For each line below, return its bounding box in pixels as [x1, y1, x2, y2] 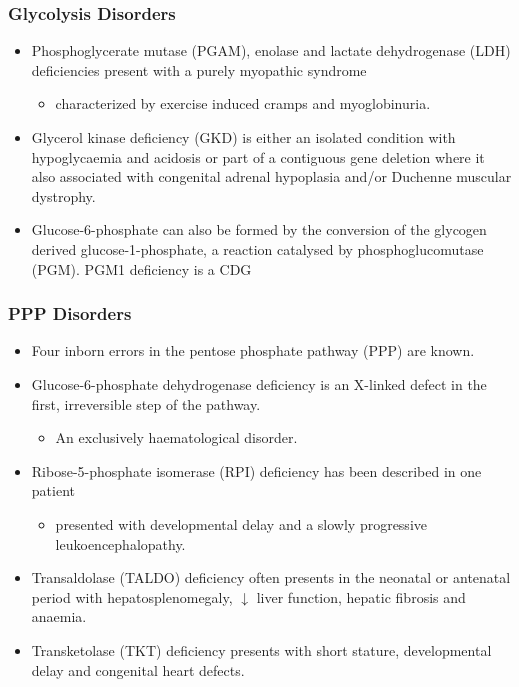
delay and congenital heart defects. [31, 659, 245, 680]
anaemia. [31, 606, 87, 627]
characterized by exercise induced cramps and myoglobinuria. [55, 93, 431, 114]
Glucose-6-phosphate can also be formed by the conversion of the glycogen [31, 219, 487, 240]
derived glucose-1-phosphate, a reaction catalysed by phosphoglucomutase [31, 238, 484, 259]
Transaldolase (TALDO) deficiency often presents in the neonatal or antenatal [31, 567, 511, 588]
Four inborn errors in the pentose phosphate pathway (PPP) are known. [31, 340, 475, 361]
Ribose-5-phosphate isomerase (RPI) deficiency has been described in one [31, 460, 482, 481]
